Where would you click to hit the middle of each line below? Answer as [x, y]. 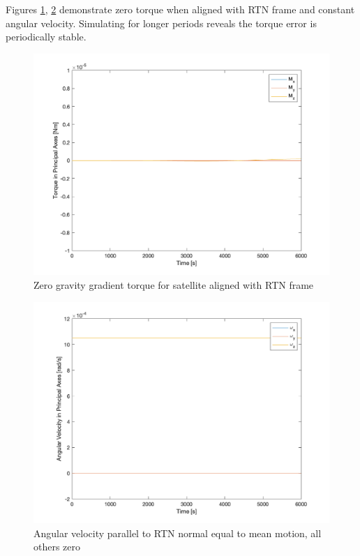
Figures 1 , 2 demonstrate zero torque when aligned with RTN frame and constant [180, 9]
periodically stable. [46, 37]
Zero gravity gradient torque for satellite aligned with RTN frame [174, 284]
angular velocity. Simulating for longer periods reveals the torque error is [161, 23]
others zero [57, 547]
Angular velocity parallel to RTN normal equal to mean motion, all [178, 533]
